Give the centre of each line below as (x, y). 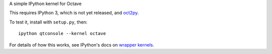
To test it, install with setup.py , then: (48, 22)
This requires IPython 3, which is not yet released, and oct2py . (74, 13)
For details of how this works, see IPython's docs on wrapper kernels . (82, 44)
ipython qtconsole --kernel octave (62, 33)
